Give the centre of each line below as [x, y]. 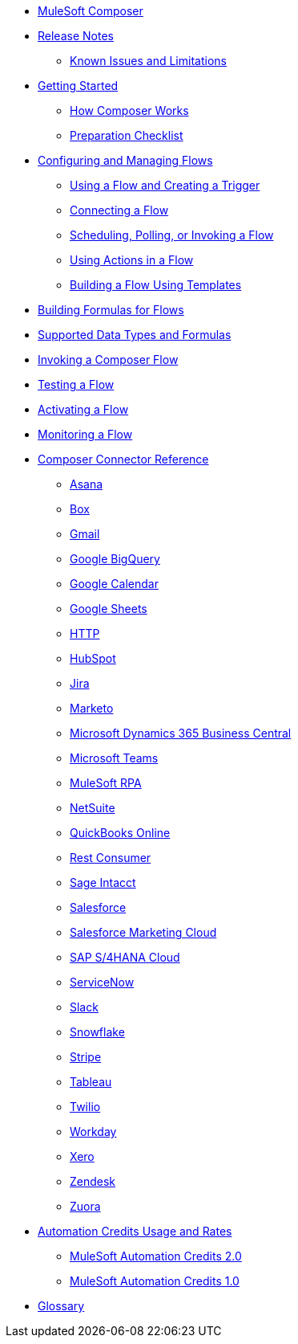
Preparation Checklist [127, 135]
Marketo [92, 708]
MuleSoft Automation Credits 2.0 [156, 1256]
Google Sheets [109, 609]
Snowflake [97, 1032]
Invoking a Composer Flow [108, 359]
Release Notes [76, 36]
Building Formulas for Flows [111, 310]
